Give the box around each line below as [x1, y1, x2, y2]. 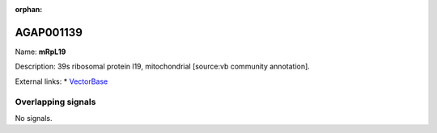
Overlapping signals [15, 97, 96, 108]
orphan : [15, 5, 43, 14]
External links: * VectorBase [15, 77, 108, 86]
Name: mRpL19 [15, 47, 66, 56]
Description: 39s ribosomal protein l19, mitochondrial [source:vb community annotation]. [15, 61, 311, 72]
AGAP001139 [15, 25, 83, 39]
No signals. [15, 113, 53, 123]
